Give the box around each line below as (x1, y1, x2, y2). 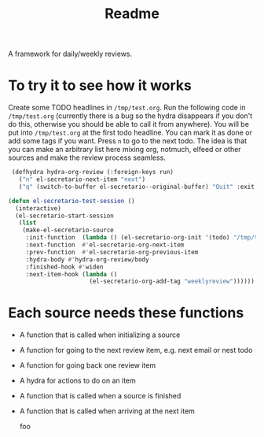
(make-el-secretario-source (22, 226, 114, 235)
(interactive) (15, 204, 61, 213)
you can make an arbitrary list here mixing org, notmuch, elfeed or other (8, 145, 241, 154)
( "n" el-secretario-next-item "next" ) (18, 176, 146, 183)
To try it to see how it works (8, 76, 192, 94)
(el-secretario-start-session (15, 212, 114, 220)
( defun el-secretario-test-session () (8, 197, 135, 205)
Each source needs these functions (8, 304, 244, 322)
